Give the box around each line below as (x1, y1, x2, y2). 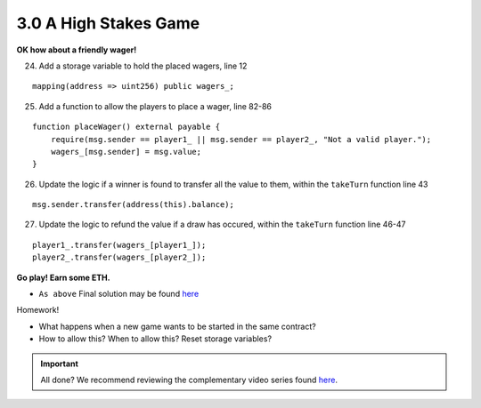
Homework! (16, 305, 60, 316)
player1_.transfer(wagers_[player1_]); (32, 240, 207, 250)
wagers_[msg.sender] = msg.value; (50, 147, 202, 156)
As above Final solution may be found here (38, 289, 200, 300)
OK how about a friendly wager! (16, 44, 137, 55)
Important (40, 358, 79, 369)
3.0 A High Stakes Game (16, 13, 200, 33)
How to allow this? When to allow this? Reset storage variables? (38, 333, 272, 344)
